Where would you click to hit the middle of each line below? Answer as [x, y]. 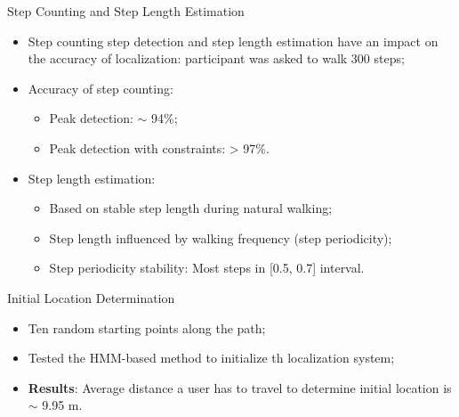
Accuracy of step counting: [101, 88]
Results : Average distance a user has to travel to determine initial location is [240, 387]
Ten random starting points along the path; [147, 327]
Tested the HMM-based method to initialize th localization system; [211, 358]
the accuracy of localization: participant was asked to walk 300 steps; [216, 58]
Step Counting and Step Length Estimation [126, 11]
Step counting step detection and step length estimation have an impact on [233, 41]
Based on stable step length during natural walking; [191, 208]
